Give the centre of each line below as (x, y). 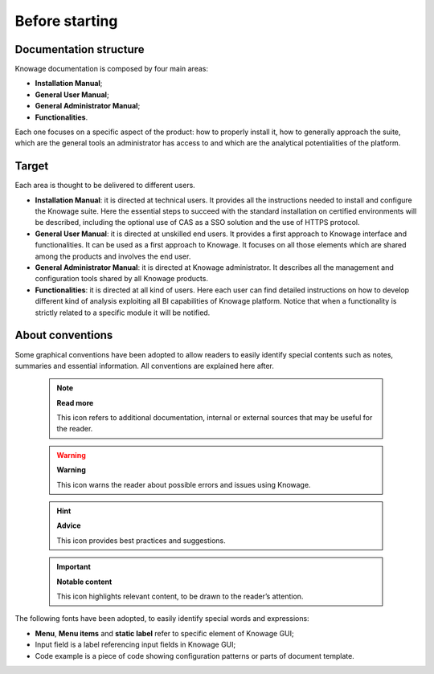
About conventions (64, 335)
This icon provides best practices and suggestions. (141, 540)
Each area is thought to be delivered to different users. (105, 186)
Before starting (66, 21)
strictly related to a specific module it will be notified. (123, 312)
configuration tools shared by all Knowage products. (122, 279)
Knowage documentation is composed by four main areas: (112, 69)
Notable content (84, 582)
